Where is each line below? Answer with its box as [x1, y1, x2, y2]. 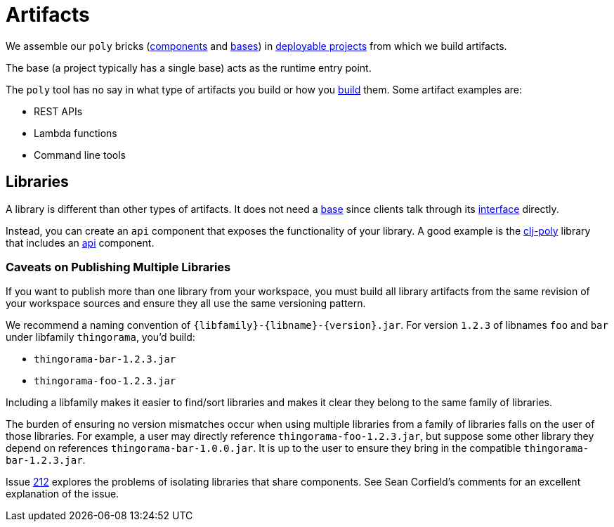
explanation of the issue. [6, 488, 119, 500]
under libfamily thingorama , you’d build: [6, 331, 195, 344]
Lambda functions [34, 126, 117, 139]
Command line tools [34, 148, 126, 161]
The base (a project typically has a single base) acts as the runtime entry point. [6, 61, 372, 74]
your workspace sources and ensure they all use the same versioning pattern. [6, 297, 366, 310]
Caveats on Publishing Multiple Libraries [6, 259, 231, 274]
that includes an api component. [6, 236, 155, 249]
